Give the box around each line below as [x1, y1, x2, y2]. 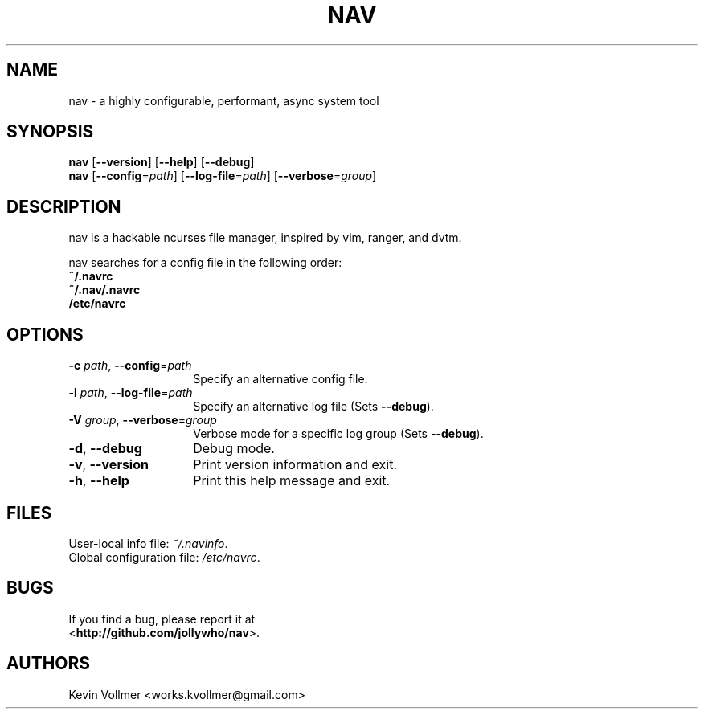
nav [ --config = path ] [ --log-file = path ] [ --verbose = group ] [68, 169, 377, 183]
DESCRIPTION [6, 196, 121, 217]
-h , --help [68, 472, 129, 489]
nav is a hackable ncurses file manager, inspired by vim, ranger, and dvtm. [68, 231, 462, 245]
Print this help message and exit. [193, 472, 391, 489]
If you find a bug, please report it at [68, 611, 256, 626]
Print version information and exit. [193, 456, 397, 473]
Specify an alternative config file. [193, 372, 368, 386]
